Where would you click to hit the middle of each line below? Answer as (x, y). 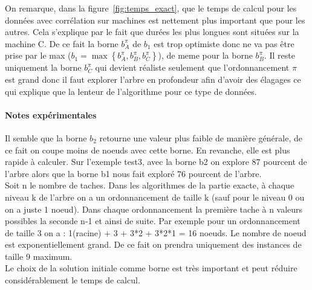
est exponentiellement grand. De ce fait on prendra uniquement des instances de (153, 244)
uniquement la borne (43, 67)
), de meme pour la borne (205, 55)
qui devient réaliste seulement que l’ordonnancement (192, 67)
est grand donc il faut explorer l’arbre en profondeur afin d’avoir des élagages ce (153, 79)
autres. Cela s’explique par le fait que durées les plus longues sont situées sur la (152, 32)
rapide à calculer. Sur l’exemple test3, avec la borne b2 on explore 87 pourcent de (156, 162)
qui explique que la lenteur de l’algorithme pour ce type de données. (131, 91)
